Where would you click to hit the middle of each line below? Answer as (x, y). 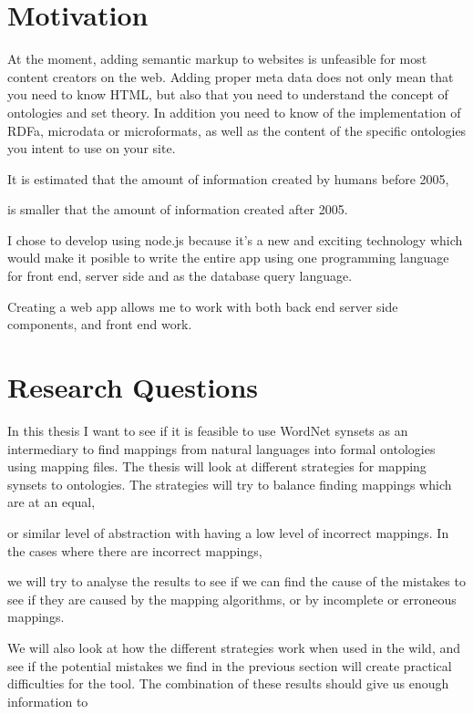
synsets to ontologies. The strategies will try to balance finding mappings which (230, 484)
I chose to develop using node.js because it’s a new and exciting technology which (235, 239)
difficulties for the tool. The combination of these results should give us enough (228, 683)
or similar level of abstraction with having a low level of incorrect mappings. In (228, 532)
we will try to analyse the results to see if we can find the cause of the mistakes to (236, 581)
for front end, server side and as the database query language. (180, 276)
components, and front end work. (100, 324)
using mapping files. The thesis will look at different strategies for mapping (217, 466)
